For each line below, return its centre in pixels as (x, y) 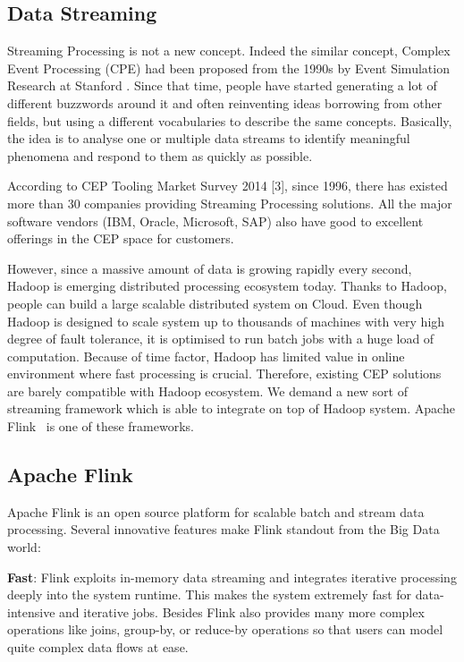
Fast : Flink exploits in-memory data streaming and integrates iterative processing (232, 577)
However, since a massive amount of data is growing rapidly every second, (210, 268)
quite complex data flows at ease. (98, 647)
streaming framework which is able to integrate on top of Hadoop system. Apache (231, 408)
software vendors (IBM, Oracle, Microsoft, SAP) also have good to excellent (215, 221)
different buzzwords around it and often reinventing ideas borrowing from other (225, 102)
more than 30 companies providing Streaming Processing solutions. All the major (230, 203)
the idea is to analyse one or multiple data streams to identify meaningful (209, 138)
